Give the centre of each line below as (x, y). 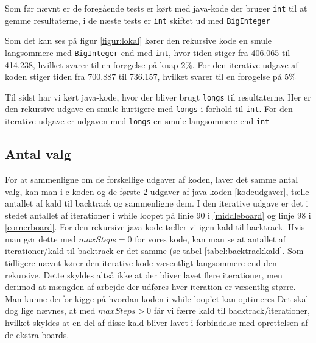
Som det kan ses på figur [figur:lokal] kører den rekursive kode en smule (139, 41)
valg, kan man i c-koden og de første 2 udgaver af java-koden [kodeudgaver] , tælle (157, 191)
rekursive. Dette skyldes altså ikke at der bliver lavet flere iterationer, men (144, 274)
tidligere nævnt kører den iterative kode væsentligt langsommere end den (141, 263)
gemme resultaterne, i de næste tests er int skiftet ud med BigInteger (138, 20)
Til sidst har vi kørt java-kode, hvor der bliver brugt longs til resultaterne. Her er (158, 97)
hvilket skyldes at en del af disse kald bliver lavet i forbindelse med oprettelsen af (156, 323)
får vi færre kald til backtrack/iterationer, (232, 310)
